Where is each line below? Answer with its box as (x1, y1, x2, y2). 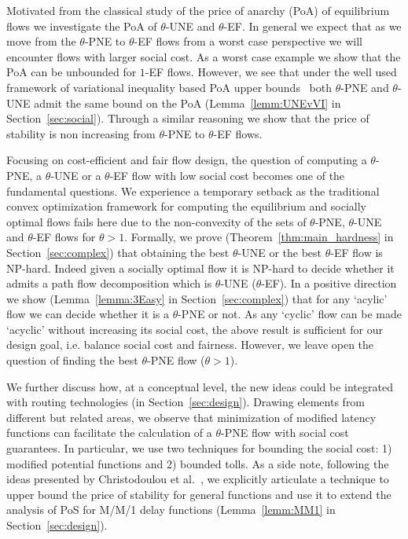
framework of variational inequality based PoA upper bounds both (6, 79, 332, 95)
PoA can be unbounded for (6, 64, 137, 80)
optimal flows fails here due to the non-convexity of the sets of (6, 213, 307, 229)
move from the (6, 33, 76, 49)
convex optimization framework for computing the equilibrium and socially (6, 198, 366, 214)
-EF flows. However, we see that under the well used (145, 64, 397, 80)
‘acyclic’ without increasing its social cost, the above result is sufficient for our (6, 321, 383, 337)
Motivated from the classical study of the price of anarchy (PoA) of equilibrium (6, 2, 390, 18)
